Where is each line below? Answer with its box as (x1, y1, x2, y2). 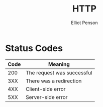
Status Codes (5, 42, 63, 54)
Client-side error (26, 85, 66, 92)
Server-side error (26, 93, 68, 100)
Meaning (48, 61, 70, 68)
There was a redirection (26, 77, 82, 84)
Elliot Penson (71, 20, 98, 26)
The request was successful (26, 69, 92, 76)
